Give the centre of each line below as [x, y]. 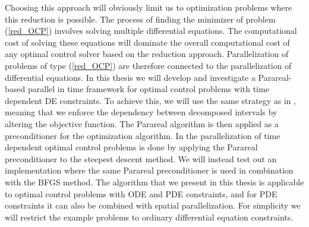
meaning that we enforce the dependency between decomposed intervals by [141, 112]
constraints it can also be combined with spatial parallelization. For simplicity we [153, 205]
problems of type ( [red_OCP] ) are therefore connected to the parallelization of [148, 65]
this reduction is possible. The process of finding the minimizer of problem [140, 19]
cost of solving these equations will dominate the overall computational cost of [147, 42]
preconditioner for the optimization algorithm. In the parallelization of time [143, 135]
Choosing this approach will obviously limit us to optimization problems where [149, 7]
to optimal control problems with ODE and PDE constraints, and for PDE [141, 193]
